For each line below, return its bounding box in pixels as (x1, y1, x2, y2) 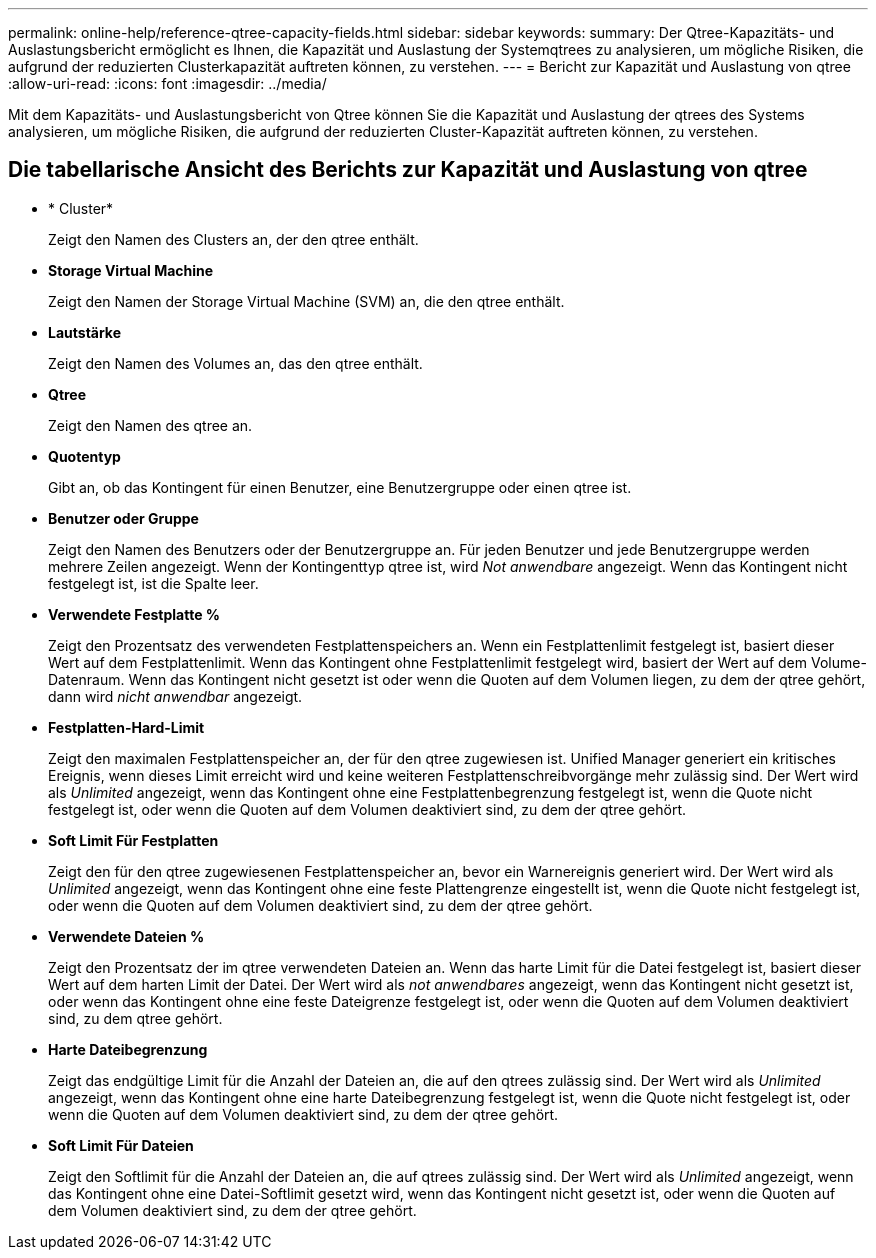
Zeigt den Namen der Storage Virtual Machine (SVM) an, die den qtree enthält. (48, 292, 565, 310)
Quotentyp (48, 447, 121, 465)
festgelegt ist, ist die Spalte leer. (48, 574, 259, 592)
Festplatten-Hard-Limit (48, 718, 205, 736)
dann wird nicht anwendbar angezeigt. (48, 687, 303, 705)
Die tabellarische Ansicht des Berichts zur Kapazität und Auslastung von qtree (8, 157, 808, 183)
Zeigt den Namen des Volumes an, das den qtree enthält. (48, 354, 423, 372)
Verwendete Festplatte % (48, 605, 221, 623)
